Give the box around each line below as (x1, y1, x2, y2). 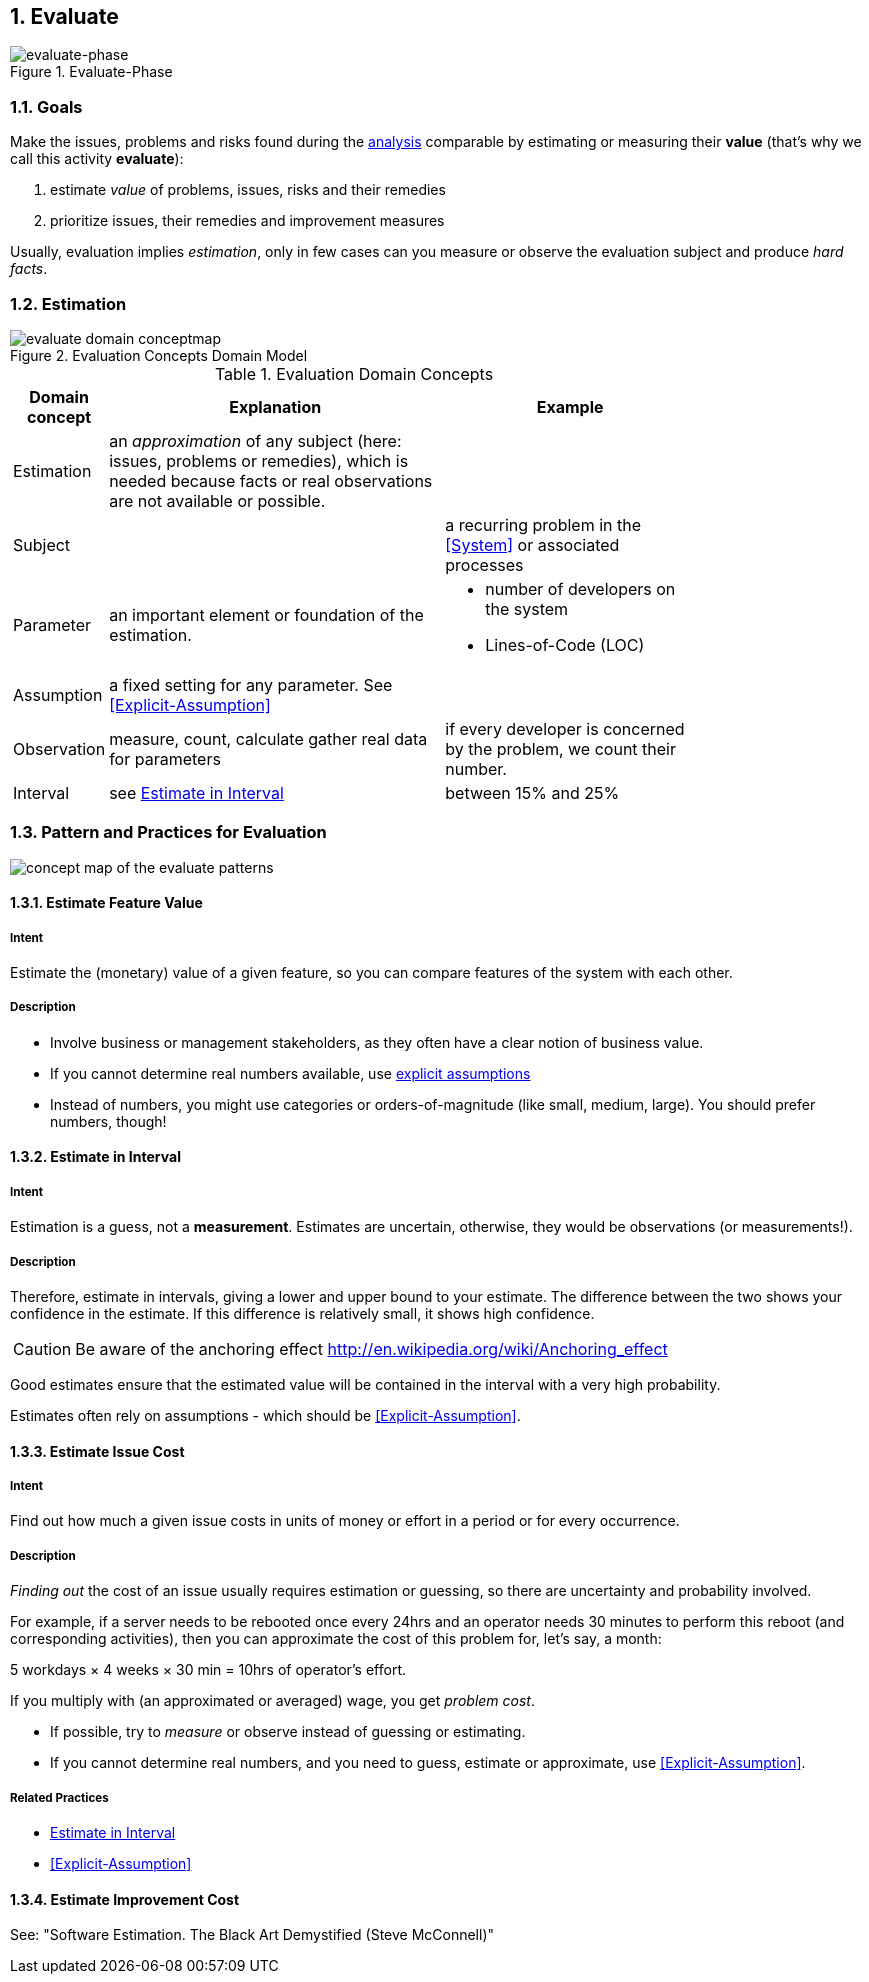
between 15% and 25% (445, 782, 620, 803)
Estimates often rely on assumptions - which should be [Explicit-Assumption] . (10, 1407, 521, 1425)
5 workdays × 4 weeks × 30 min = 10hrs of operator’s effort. (10, 1661, 406, 1679)
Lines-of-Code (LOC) (485, 634, 645, 655)
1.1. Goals (10, 96, 83, 117)
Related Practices (10, 1790, 109, 1805)
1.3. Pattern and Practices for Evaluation (10, 822, 327, 843)
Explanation (229, 396, 322, 417)
